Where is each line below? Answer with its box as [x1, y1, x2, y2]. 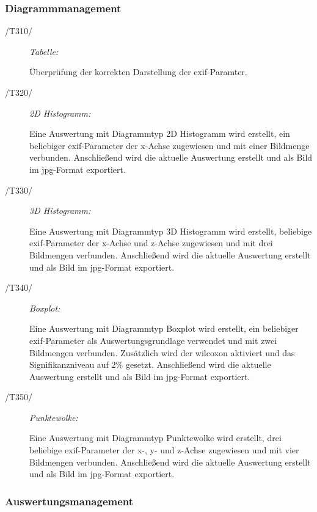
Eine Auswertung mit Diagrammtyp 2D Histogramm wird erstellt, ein [29, 127, 290, 140]
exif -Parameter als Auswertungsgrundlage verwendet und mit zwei [29, 334, 277, 346]
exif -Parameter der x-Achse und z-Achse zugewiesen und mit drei [29, 236, 273, 249]
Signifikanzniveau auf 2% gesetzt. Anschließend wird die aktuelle [29, 358, 271, 371]
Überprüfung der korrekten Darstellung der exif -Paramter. [29, 65, 247, 78]
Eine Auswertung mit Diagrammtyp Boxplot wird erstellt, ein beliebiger [29, 322, 299, 335]
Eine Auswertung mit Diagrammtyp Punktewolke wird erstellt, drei [29, 431, 282, 444]
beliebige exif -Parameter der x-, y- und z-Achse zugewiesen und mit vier [29, 444, 299, 456]
